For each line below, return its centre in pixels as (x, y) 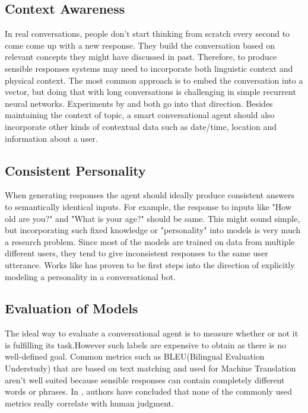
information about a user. (51, 138)
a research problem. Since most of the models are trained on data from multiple (150, 241)
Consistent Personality (75, 170)
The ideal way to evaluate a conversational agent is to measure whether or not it (152, 333)
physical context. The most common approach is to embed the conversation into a (154, 80)
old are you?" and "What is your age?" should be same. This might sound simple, (153, 218)
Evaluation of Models (72, 308)
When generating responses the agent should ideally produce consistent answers (150, 195)
